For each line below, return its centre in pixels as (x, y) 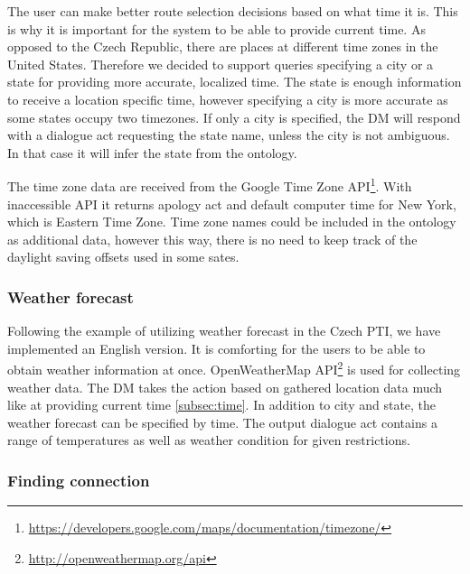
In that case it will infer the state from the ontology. (152, 152)
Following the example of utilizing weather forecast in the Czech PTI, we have (224, 331)
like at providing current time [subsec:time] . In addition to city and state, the (222, 405)
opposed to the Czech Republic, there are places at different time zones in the (223, 46)
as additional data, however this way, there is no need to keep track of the (212, 239)
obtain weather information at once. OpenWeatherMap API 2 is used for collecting (234, 368)
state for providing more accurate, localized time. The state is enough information (235, 82)
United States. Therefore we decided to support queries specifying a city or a (221, 64)
